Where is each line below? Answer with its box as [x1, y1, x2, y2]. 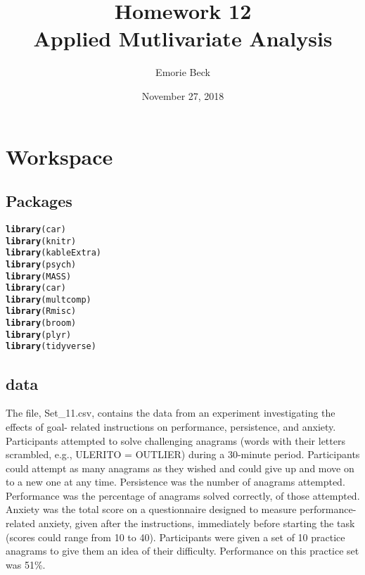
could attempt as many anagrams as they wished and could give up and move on [6, 460, 354, 475]
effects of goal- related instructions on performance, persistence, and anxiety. [6, 419, 336, 434]
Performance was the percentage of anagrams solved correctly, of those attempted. [6, 488, 360, 503]
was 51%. [6, 557, 46, 571]
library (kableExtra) [6, 248, 102, 258]
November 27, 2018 [141, 88, 224, 103]
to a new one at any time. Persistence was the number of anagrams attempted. [6, 474, 345, 489]
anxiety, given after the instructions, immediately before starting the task [38, 516, 355, 531]
